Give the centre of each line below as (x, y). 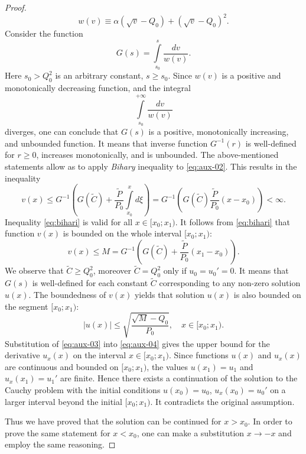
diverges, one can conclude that (62, 132)
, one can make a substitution (191, 432)
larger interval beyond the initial (64, 401)
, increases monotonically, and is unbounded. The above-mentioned (157, 155)
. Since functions (199, 355)
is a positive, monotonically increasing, (219, 132)
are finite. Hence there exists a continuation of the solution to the (179, 378)
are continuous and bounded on (62, 366)
